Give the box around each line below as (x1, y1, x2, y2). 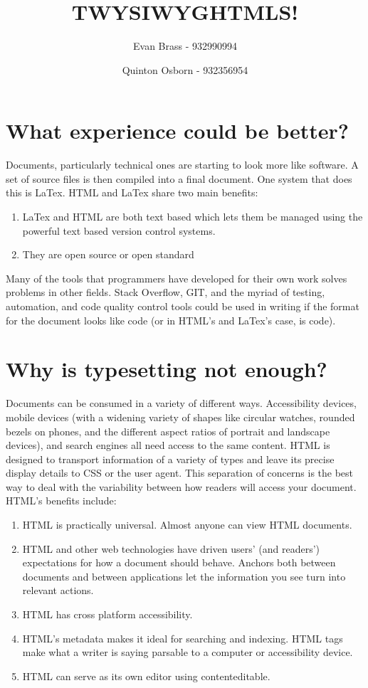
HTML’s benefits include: (6, 493, 117, 508)
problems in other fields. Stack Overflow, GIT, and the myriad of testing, (6, 285, 325, 300)
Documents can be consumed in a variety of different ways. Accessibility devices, (6, 396, 357, 411)
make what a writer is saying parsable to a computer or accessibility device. (22, 645, 353, 660)
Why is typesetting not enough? (6, 354, 327, 383)
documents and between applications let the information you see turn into (22, 568, 346, 583)
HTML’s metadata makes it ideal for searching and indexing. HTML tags (22, 630, 343, 645)
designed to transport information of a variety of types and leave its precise (6, 451, 335, 466)
